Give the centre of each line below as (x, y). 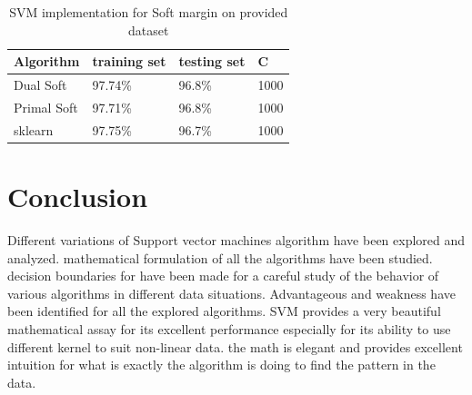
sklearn (34, 129)
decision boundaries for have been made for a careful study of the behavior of (223, 276)
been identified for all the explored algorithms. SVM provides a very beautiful (224, 311)
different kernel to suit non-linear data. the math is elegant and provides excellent (235, 346)
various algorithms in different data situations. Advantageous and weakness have (231, 293)
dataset (149, 30)
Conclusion (78, 196)
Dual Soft (40, 85)
